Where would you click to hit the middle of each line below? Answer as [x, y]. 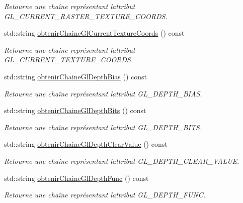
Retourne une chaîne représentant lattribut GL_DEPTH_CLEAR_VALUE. [122, 161]
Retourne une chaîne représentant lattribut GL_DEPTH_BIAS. [103, 93]
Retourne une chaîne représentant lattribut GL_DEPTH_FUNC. [105, 195]
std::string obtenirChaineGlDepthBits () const [75, 110]
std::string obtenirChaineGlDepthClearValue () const [86, 144]
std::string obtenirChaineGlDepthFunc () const [76, 178]
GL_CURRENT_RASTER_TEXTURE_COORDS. [86, 16]
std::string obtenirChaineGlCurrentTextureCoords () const [94, 33]
